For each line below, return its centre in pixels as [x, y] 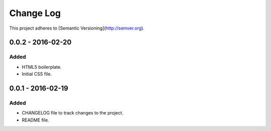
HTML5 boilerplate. [42, 67]
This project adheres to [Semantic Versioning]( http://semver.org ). [77, 28]
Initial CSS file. [37, 74]
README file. [36, 120]
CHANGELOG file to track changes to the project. [73, 113]
